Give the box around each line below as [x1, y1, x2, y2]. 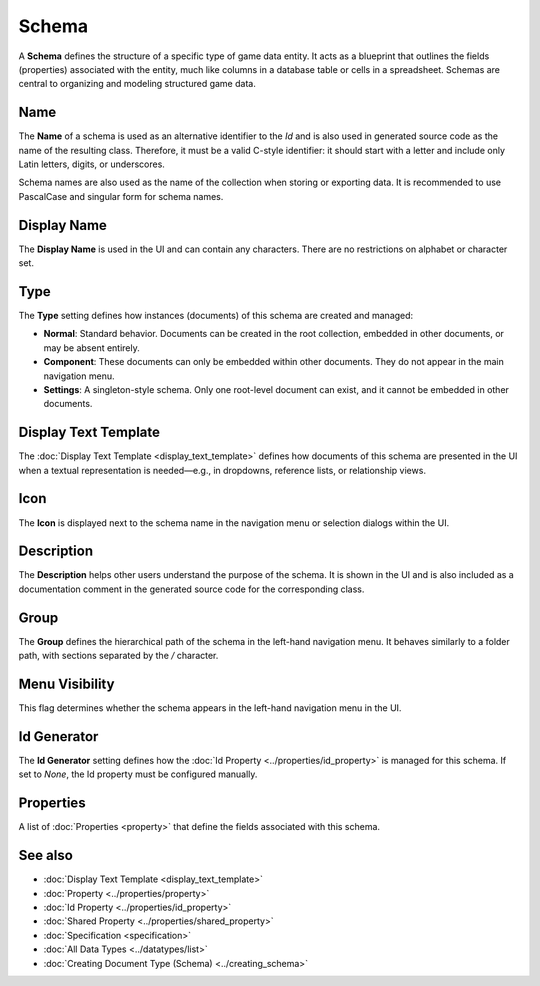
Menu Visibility [18, 675, 115, 692]
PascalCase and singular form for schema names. [18, 190, 224, 202]
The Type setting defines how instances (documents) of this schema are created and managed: [18, 310, 414, 321]
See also [18, 847, 74, 864]
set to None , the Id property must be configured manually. [18, 768, 258, 780]
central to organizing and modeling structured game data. [18, 78, 257, 90]
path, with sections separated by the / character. [18, 650, 219, 662]
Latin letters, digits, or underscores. [18, 158, 165, 170]
